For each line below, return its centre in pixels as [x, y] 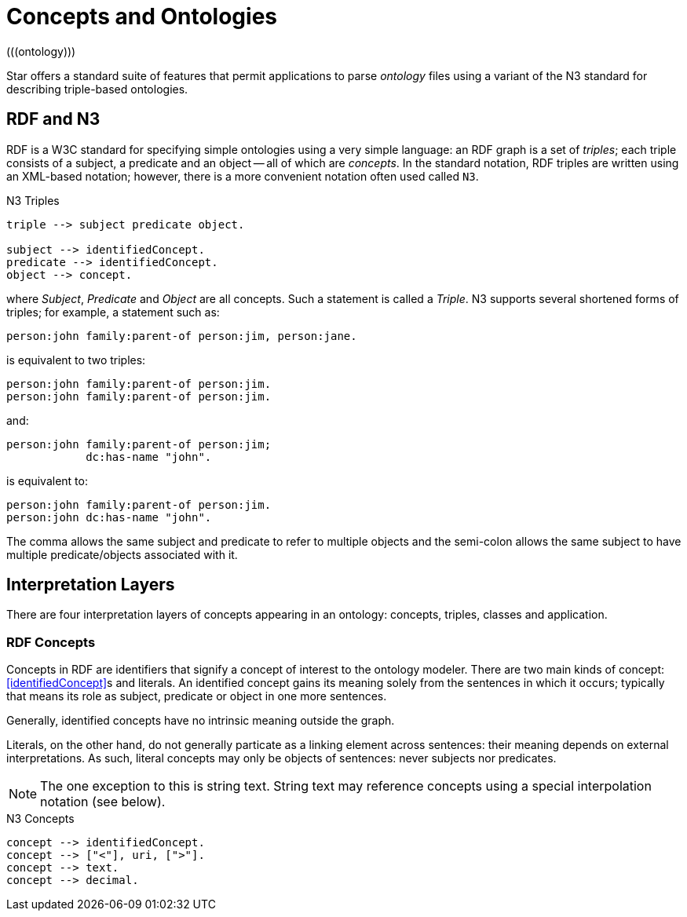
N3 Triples [33, 200]
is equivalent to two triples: [76, 360]
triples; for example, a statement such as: [113, 312]
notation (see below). [103, 802]
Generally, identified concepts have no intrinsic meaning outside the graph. [201, 721]
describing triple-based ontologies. [97, 89]
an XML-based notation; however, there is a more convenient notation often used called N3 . [243, 176]
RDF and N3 [53, 119]
